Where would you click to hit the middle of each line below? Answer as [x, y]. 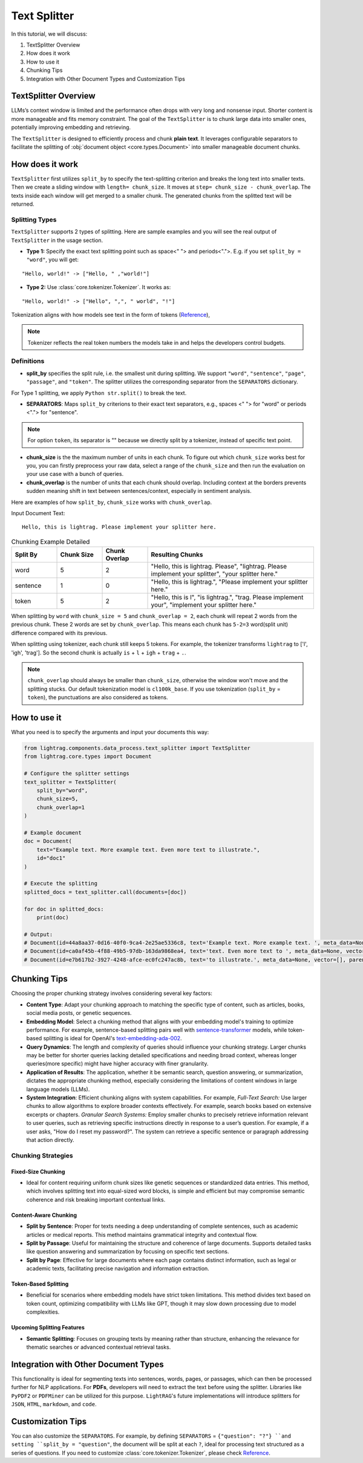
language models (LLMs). [58, 1089]
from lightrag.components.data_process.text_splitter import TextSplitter [137, 748]
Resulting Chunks [177, 555]
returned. [23, 204]
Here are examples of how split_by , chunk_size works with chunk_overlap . [112, 502]
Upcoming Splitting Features [48, 1328]
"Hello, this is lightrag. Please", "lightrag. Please [219, 567]
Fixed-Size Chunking [38, 1171]
